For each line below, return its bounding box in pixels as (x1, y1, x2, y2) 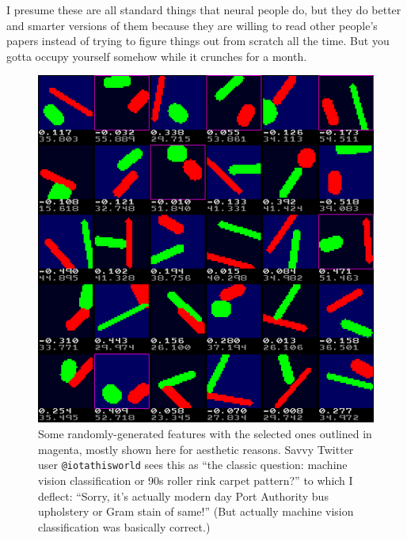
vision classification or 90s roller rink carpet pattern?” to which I (38, 471, 353, 488)
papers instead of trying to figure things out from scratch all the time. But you (6, 32, 390, 49)
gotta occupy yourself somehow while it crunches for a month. (6, 47, 307, 64)
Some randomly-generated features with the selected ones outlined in (38, 426, 372, 442)
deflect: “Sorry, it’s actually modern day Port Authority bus (38, 487, 329, 504)
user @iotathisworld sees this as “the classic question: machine (38, 456, 348, 473)
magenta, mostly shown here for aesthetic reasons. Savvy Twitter (38, 441, 354, 457)
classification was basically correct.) (38, 518, 211, 535)
